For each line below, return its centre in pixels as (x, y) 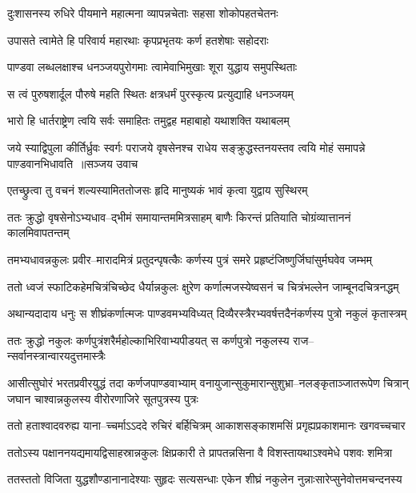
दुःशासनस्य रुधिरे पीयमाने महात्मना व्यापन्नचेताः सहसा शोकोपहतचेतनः (143, 13)
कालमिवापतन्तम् (38, 232)
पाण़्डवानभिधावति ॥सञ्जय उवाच (73, 163)
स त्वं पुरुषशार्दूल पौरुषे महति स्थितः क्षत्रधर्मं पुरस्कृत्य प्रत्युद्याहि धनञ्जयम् (150, 93)
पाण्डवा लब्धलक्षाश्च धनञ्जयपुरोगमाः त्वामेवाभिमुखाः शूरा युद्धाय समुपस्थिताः (152, 67)
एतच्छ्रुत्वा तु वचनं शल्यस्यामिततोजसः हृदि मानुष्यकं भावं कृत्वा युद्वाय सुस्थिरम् (158, 190)
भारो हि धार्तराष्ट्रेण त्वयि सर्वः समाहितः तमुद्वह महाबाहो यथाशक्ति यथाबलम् (148, 120)
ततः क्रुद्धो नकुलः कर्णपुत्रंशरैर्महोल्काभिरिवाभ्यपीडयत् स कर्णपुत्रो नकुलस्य (148, 340)
